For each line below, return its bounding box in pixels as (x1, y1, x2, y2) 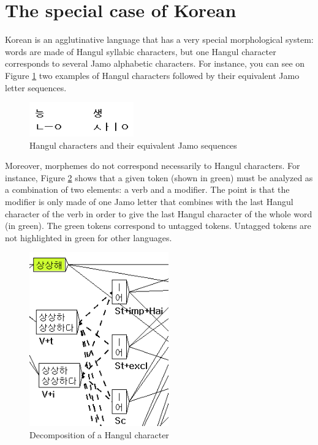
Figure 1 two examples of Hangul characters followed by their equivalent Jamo (5, 69, 300, 81)
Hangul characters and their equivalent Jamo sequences (29, 138, 237, 151)
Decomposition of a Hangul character (29, 428, 169, 441)
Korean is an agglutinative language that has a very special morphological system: (5, 33, 314, 46)
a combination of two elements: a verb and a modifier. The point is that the (5, 183, 290, 196)
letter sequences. (5, 81, 67, 94)
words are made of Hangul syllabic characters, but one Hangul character (5, 45, 276, 58)
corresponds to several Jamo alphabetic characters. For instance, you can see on (5, 57, 305, 70)
